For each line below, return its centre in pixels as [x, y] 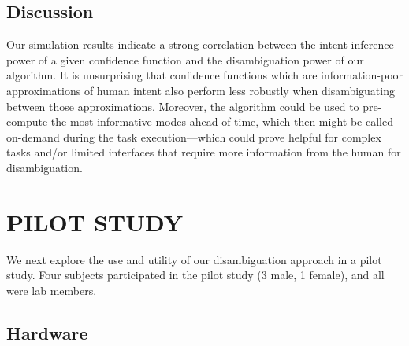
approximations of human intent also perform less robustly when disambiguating [201, 90]
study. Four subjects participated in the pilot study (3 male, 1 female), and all [195, 275]
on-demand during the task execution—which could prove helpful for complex [194, 136]
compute [27, 121]
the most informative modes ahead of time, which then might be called [222, 121]
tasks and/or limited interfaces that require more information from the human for [204, 152]
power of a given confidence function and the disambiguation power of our [185, 59]
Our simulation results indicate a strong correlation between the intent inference [200, 44]
